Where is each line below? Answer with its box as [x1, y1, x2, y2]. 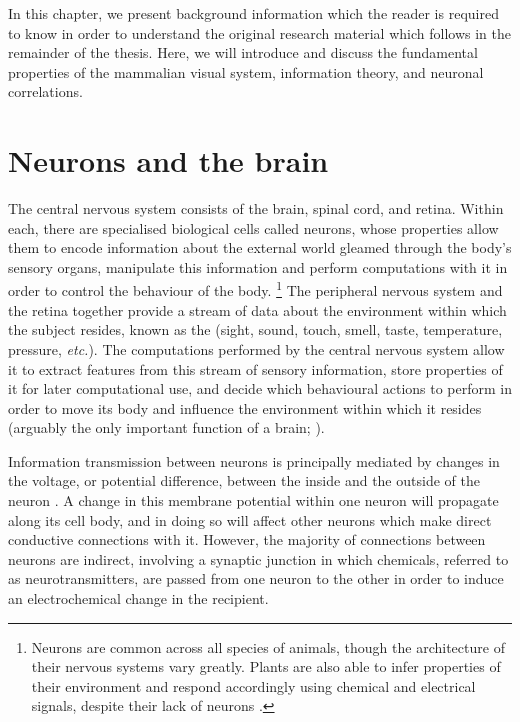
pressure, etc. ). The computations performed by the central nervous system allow [8, 338, 505, 359]
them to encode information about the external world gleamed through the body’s [8, 237, 512, 258]
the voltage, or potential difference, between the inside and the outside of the [8, 470, 480, 491]
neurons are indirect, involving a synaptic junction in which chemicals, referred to [8, 548, 509, 569]
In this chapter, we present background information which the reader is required [8, 3, 499, 23]
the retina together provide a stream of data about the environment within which [8, 299, 507, 320]
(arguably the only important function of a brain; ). [8, 417, 325, 438]
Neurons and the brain [8, 140, 329, 181]
